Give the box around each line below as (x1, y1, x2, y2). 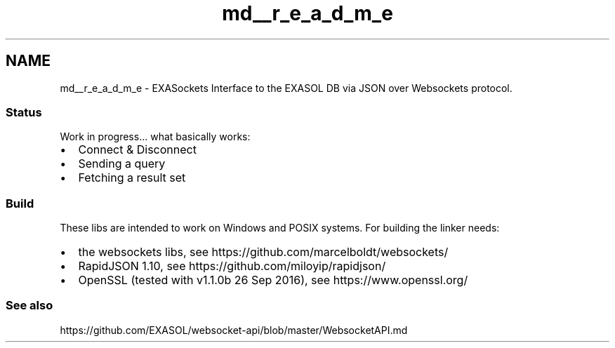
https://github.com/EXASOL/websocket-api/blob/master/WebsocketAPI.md (60, 323, 408, 336)
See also (6, 298, 53, 313)
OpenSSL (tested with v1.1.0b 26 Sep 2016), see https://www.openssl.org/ (78, 273, 468, 288)
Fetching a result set (78, 170, 186, 185)
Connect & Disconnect (78, 142, 197, 157)
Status (6, 105, 42, 119)
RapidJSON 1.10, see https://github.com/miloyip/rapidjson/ (78, 259, 386, 274)
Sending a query (78, 156, 166, 171)
